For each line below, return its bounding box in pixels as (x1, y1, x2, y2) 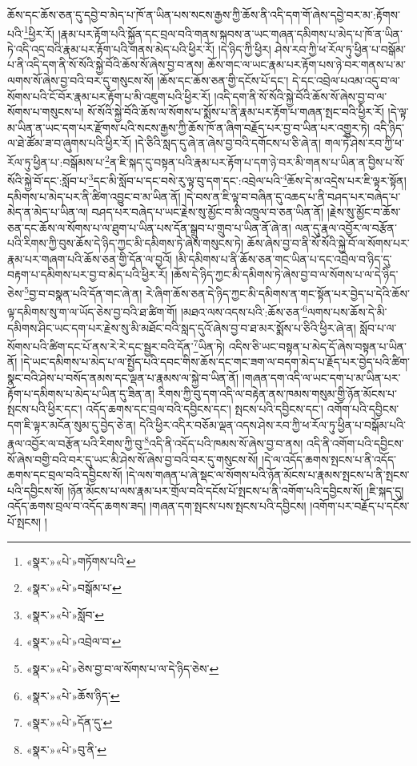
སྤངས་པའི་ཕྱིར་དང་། (7, 401, 82, 417)
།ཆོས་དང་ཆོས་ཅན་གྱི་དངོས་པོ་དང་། (157, 72, 289, 89)
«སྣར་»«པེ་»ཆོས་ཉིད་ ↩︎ (26, 687, 120, 704)
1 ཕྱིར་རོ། (23, 22, 55, 42)
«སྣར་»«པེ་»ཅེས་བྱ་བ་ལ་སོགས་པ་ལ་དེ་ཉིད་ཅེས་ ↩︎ (26, 659, 219, 676)
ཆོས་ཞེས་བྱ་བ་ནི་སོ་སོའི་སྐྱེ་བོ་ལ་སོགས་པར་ (247, 235, 410, 252)
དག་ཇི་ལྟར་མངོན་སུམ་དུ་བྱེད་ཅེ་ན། (7, 416, 136, 433)
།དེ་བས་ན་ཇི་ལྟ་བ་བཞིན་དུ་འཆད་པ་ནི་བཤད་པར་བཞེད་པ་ (184, 187, 401, 204)
